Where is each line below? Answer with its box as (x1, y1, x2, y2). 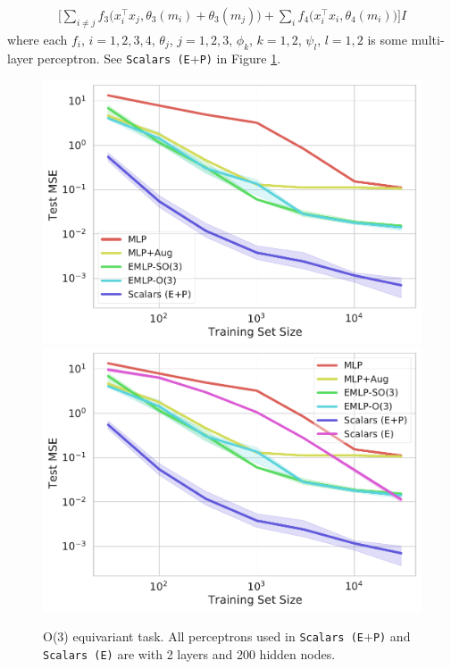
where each (7, 29, 68, 48)
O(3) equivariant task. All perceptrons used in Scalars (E (43, 627, 363, 646)
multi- (411, 29, 445, 48)
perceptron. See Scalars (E (37, 48, 190, 67)
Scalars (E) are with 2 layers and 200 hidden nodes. (43, 644, 336, 663)
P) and (372, 627, 411, 646)
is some (367, 29, 407, 48)
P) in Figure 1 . (199, 48, 281, 67)
